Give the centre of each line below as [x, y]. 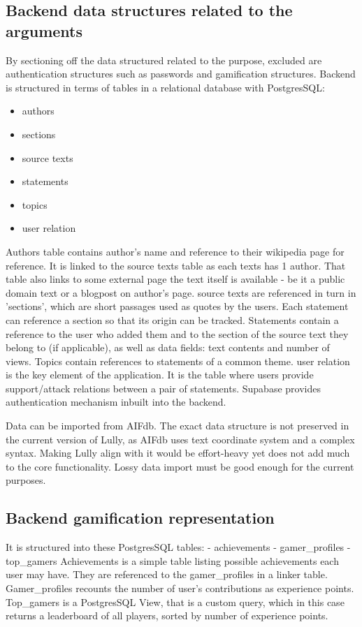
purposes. [26, 480]
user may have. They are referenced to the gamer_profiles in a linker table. [167, 574]
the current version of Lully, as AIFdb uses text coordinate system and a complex [180, 439]
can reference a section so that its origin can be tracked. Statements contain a [172, 319]
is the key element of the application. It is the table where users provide [160, 375]
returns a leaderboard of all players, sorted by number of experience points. [167, 615]
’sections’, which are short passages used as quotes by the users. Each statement [177, 306]
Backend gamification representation [140, 518]
